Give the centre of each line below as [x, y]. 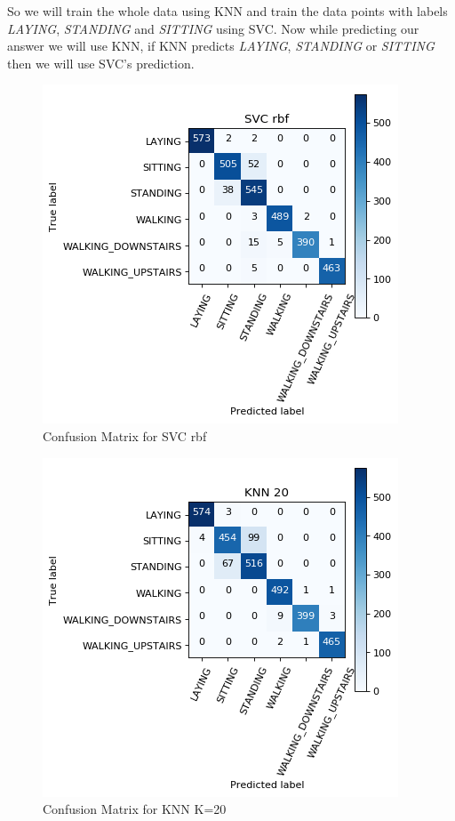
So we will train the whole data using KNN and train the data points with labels [227, 11]
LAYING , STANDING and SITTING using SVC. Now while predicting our [213, 28]
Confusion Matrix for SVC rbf [125, 435]
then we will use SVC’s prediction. [101, 63]
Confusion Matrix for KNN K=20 [135, 809]
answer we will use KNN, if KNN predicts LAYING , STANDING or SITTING [221, 46]
